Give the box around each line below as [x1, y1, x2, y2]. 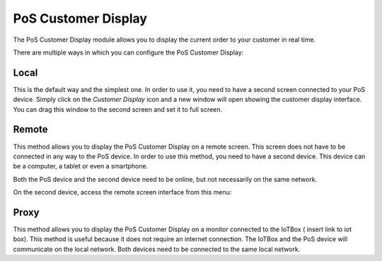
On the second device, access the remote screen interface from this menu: [13, 188, 232, 197]
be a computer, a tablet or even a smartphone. [13, 162, 149, 170]
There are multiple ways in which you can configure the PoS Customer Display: [13, 48, 244, 57]
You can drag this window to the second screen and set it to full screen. [13, 105, 223, 113]
